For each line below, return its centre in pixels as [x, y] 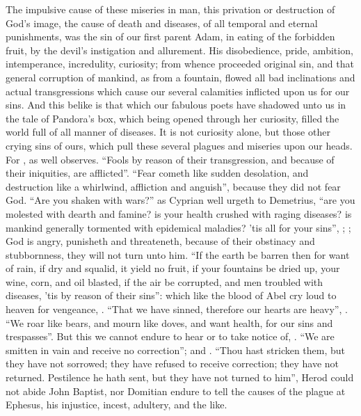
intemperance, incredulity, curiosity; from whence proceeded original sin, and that [180, 64]
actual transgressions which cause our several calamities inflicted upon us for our [178, 91]
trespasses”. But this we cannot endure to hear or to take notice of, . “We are [170, 336]
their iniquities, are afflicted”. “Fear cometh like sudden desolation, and [157, 173]
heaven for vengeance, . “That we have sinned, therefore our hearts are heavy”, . [177, 309]
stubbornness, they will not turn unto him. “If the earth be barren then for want [178, 254]
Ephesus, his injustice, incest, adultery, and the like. [117, 405]
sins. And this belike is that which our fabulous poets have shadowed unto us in [176, 105]
